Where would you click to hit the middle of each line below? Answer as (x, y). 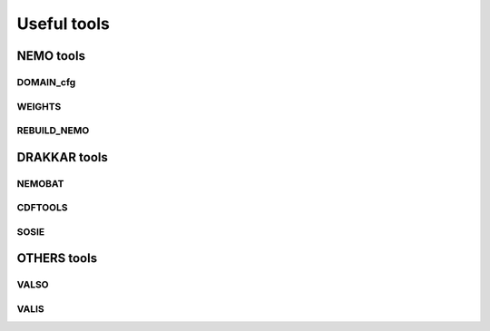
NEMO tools (51, 56)
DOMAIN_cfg (46, 82)
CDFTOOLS (42, 208)
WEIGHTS (39, 106)
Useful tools (64, 24)
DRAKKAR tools (62, 157)
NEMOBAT (40, 183)
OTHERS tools (57, 258)
